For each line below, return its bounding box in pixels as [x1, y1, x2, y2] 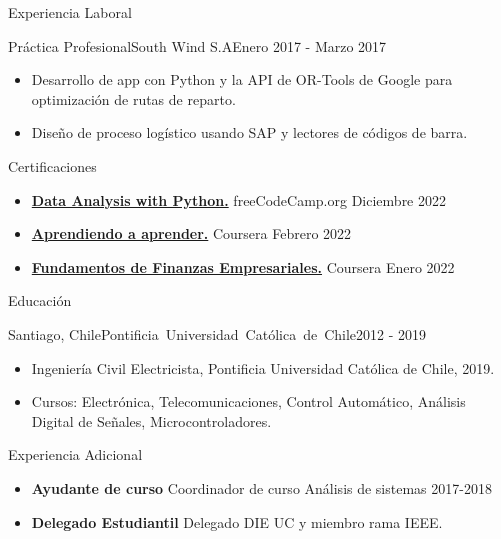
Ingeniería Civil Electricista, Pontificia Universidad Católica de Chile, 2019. [31, 357, 495, 378]
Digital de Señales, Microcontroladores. [31, 410, 272, 431]
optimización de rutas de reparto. [31, 88, 236, 109]
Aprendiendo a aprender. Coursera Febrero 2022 [31, 223, 352, 244]
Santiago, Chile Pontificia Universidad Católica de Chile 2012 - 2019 [8, 323, 427, 344]
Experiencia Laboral [8, 2, 132, 22]
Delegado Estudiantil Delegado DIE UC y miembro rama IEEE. [31, 511, 443, 532]
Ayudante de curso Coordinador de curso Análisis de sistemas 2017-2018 [31, 477, 492, 498]
